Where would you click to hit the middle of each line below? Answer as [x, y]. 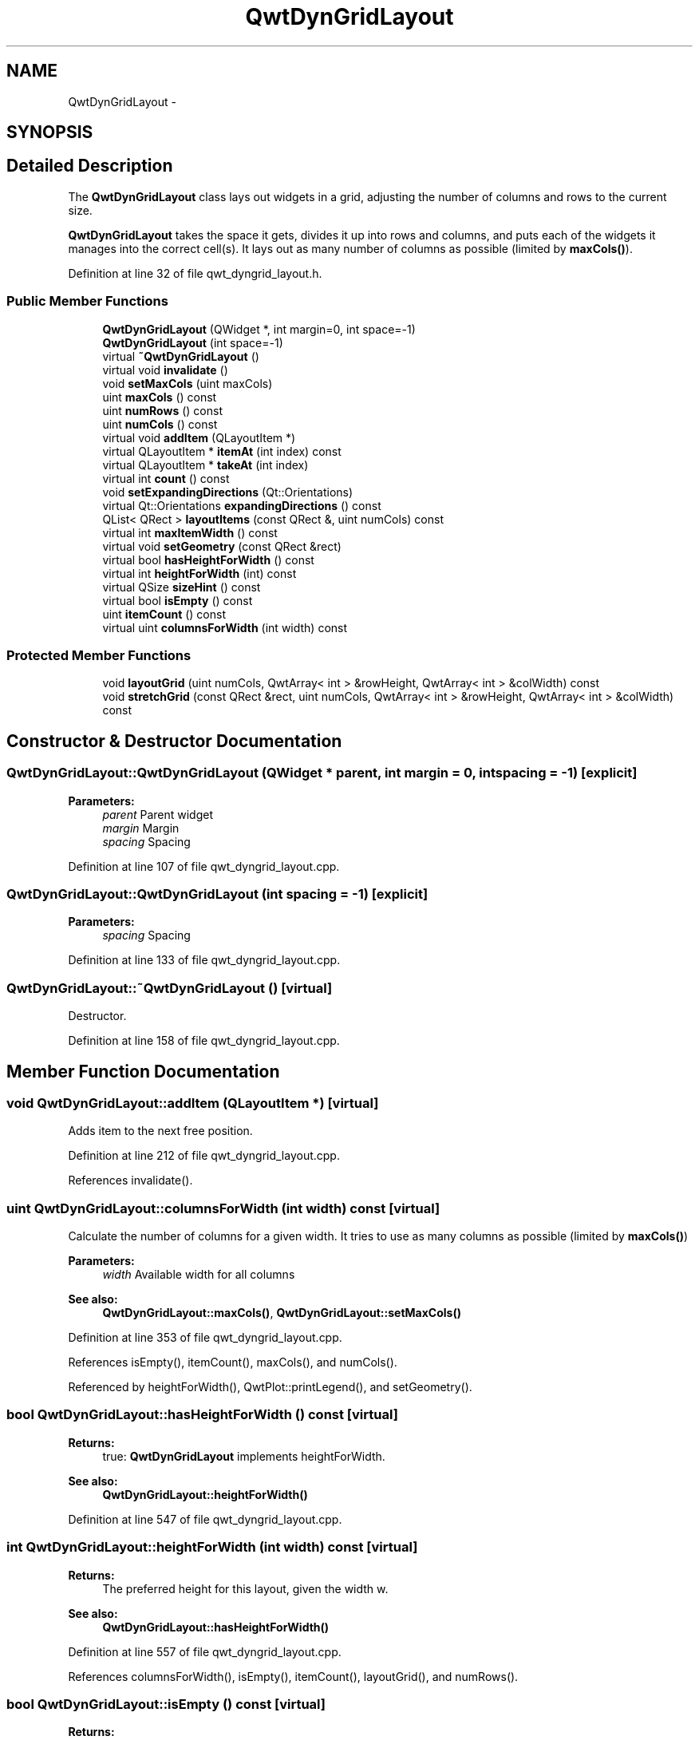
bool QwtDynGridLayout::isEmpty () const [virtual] [166, 1704]
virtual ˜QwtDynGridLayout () [181, 356]
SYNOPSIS [50, 132]
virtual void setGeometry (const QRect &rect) [222, 546]
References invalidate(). [130, 1180]
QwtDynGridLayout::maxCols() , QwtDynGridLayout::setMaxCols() [282, 1313]
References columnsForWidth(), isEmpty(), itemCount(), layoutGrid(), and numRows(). [293, 1676]
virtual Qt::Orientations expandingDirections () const [242, 505]
